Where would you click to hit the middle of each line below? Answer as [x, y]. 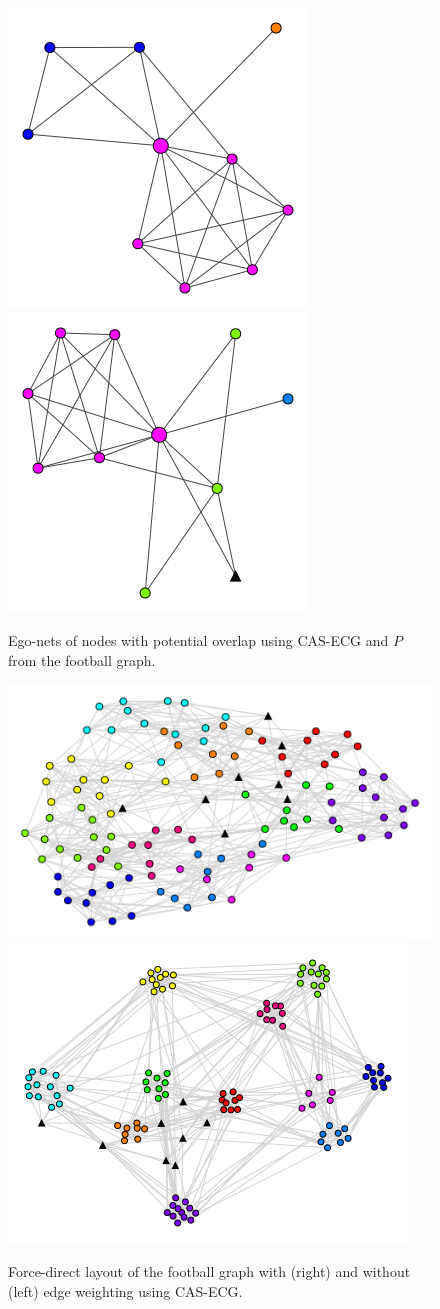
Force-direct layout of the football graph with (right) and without [209, 1270]
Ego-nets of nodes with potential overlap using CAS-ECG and [198, 640]
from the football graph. [82, 659]
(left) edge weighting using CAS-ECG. [125, 1290]
